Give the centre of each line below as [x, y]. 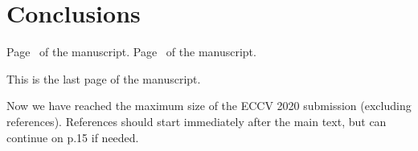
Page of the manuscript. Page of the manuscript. [131, 52]
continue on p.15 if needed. [73, 137]
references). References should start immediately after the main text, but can [197, 121]
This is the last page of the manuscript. [104, 78]
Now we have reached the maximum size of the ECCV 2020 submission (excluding [209, 106]
